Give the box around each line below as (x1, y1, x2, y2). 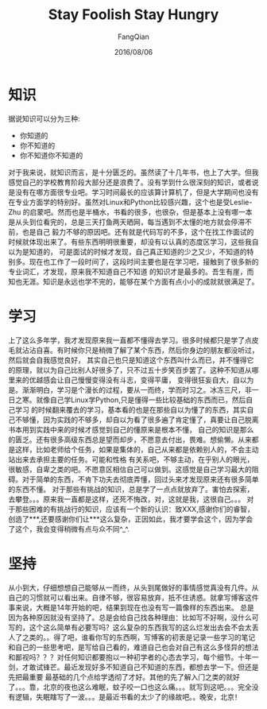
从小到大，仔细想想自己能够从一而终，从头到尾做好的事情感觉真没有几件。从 (8, 583, 259, 592)
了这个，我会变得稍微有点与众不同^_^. (8, 524, 130, 533)
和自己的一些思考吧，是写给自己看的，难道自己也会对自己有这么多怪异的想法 (8, 642, 259, 652)
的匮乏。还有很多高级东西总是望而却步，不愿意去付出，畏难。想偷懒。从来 (8, 435, 252, 444)
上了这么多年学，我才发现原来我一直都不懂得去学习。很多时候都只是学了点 (8, 335, 252, 345)
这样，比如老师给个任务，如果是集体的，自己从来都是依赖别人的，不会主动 (14, 444, 259, 454)
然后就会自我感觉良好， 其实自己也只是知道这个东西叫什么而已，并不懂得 (8, 355, 247, 365)
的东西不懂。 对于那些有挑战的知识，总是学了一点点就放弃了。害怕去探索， (8, 484, 254, 494)
